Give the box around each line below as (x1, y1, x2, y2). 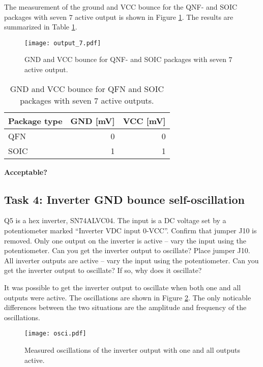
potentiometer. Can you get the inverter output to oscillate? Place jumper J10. (4, 245, 250, 256)
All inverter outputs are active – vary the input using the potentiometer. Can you (4, 255, 259, 265)
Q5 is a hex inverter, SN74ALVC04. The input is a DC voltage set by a (4, 215, 226, 226)
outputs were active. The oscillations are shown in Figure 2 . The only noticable (4, 292, 251, 302)
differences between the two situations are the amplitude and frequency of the (4, 302, 247, 313)
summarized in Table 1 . (4, 21, 77, 32)
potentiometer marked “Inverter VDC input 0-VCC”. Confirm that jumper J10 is (4, 225, 257, 236)
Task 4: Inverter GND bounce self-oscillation (4, 191, 245, 207)
